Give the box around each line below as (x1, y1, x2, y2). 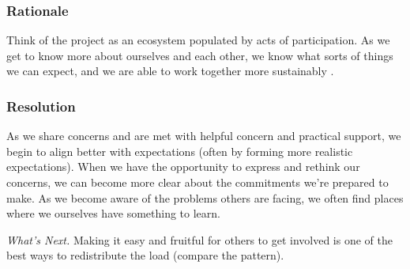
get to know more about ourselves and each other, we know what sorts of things (6, 47, 393, 63)
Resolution (6, 96, 76, 116)
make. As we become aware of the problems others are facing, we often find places (6, 189, 404, 206)
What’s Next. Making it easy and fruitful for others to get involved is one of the (6, 231, 393, 248)
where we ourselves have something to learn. (6, 205, 220, 222)
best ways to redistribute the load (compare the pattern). (6, 247, 284, 263)
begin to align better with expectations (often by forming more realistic (6, 142, 353, 159)
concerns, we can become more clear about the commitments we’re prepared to (6, 174, 389, 190)
